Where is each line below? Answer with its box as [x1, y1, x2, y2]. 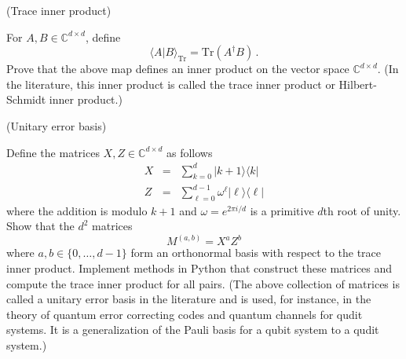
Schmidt [6, 91, 46, 108]
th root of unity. [323, 202, 401, 218]
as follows [166, 144, 213, 160]
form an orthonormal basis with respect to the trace [130, 244, 382, 261]
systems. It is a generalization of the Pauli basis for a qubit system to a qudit [6, 321, 379, 338]
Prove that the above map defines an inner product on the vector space [6, 60, 349, 77]
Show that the [6, 218, 75, 234]
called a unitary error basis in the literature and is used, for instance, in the [6, 291, 371, 307]
